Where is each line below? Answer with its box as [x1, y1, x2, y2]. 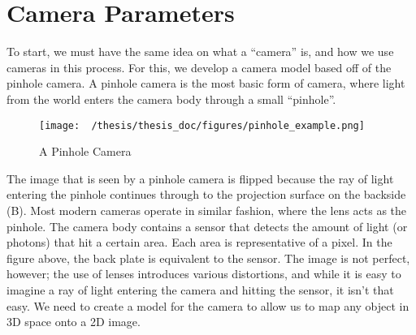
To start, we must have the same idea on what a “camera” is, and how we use [6, 43, 394, 60]
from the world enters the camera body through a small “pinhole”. [6, 90, 336, 107]
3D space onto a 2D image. [6, 313, 141, 330]
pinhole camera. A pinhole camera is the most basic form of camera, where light [6, 75, 405, 92]
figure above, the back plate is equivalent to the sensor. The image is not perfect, [6, 249, 410, 266]
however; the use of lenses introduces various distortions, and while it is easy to [6, 265, 401, 282]
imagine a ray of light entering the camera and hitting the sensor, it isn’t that [6, 281, 394, 298]
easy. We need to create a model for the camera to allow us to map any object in [6, 297, 409, 314]
